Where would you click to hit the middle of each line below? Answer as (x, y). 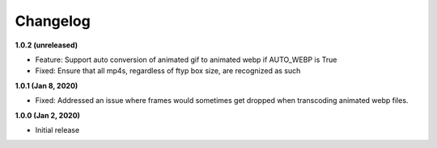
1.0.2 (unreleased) (47, 45)
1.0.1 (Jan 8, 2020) (47, 85)
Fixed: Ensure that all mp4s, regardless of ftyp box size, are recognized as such (168, 71)
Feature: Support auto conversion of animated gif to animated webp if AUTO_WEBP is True (186, 60)
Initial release (57, 129)
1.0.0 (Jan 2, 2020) (48, 115)
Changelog (53, 21)
